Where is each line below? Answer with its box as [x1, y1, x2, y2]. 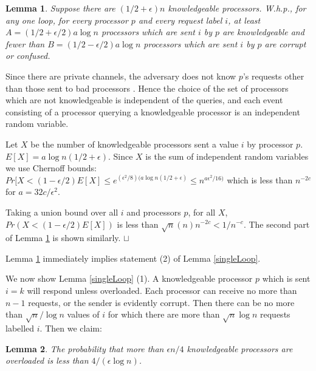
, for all [188, 205, 216, 218]
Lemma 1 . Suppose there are [5, 2, 115, 14]
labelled [5, 322, 35, 334]
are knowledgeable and [222, 26, 304, 38]
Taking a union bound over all [5, 205, 118, 218]
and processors [126, 205, 181, 218]
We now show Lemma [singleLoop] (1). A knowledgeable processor [5, 272, 253, 285]
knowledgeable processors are [187, 342, 293, 355]
